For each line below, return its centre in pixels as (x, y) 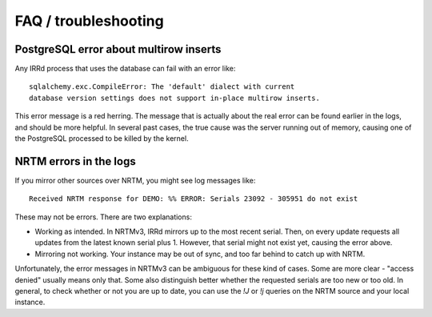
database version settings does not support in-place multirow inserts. (174, 98)
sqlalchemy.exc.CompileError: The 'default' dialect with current (162, 87)
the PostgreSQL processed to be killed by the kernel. (102, 138)
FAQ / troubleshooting (89, 21)
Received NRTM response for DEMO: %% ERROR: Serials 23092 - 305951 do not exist (194, 199)
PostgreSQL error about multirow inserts (118, 49)
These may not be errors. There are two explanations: (103, 217)
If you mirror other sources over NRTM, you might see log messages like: (135, 180)
